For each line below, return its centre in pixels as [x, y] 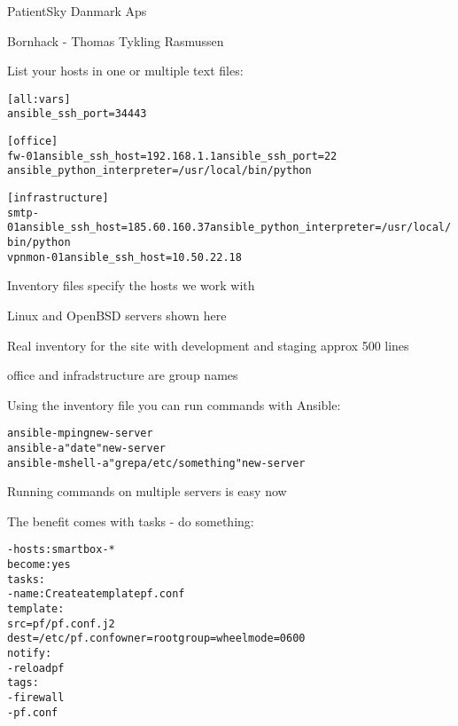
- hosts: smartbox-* [61, 550]
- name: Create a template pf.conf [96, 594]
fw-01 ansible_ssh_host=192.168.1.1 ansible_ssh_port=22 [172, 156]
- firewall [36, 698]
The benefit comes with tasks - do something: [131, 521]
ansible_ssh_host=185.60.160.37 [115, 228]
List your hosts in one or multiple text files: [125, 71]
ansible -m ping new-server [80, 434]
